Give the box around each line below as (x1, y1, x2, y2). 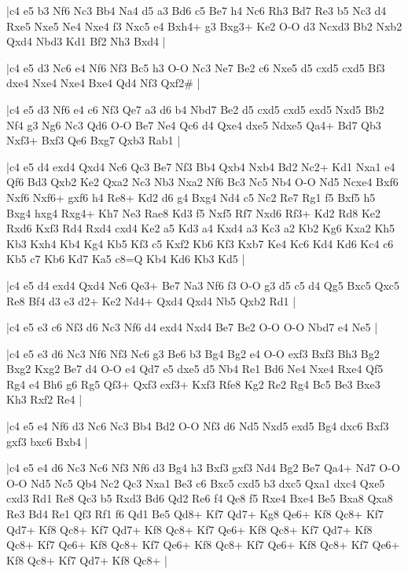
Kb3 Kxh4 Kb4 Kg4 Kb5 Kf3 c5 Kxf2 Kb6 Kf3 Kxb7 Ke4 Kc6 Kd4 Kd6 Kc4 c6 (6, 235, 394, 251)
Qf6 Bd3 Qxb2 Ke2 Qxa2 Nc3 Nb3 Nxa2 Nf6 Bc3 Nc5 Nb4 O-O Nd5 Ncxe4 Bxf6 (6, 174, 399, 190)
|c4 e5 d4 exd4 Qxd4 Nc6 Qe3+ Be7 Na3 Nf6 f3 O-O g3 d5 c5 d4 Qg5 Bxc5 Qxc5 (6, 276, 400, 293)
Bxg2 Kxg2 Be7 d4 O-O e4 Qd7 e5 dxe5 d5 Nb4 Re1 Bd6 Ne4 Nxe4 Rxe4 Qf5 (6, 360, 384, 377)
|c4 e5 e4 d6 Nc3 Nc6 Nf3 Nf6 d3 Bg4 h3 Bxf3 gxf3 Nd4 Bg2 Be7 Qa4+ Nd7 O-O (6, 459, 400, 476)
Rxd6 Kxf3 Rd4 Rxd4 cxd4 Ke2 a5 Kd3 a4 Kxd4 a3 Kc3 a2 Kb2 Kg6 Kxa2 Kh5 (6, 220, 395, 236)
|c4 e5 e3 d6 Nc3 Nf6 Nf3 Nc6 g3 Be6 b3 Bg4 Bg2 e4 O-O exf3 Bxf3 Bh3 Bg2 (6, 345, 380, 361)
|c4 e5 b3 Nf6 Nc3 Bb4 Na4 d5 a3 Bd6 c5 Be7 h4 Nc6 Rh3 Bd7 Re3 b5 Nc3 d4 (6, 2, 387, 18)
